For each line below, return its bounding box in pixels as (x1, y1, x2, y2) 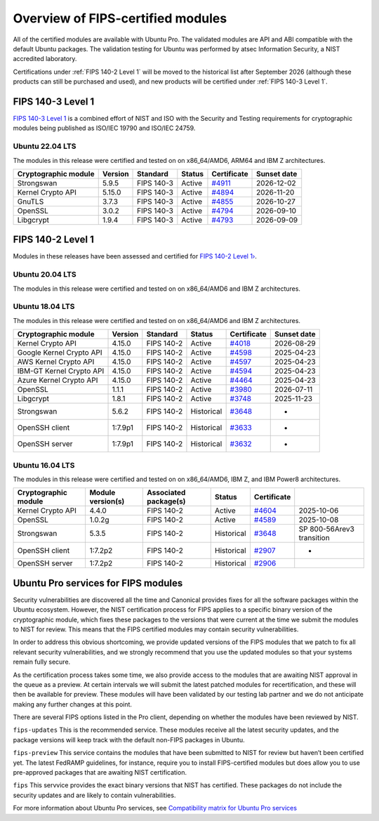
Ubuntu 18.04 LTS (13, 302, 75, 312)
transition (298, 533, 330, 543)
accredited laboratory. (13, 55, 77, 63)
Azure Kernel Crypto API (17, 376, 98, 386)
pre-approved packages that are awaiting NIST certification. (13, 768, 187, 777)
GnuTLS (17, 197, 44, 206)
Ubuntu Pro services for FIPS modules (13, 577, 183, 589)
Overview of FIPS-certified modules (13, 11, 227, 26)
